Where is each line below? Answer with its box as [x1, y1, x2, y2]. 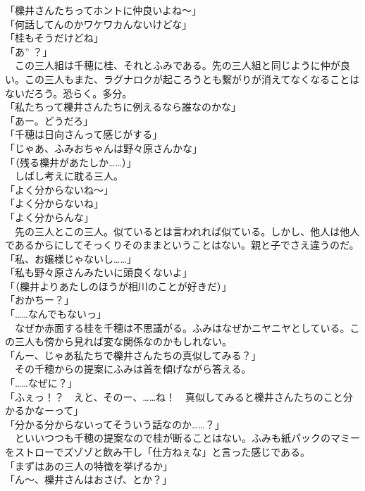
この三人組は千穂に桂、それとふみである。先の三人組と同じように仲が [14, 58, 340, 73]
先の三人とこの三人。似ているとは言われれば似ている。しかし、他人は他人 [14, 223, 360, 238]
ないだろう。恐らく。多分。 [5, 85, 132, 100]
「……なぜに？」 [5, 375, 78, 390]
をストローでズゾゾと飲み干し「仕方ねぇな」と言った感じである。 [5, 445, 311, 459]
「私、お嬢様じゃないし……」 [5, 251, 137, 266]
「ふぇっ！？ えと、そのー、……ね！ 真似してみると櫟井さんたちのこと [5, 389, 343, 404]
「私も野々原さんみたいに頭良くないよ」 [5, 265, 192, 280]
